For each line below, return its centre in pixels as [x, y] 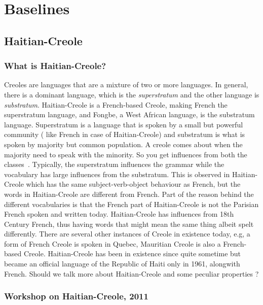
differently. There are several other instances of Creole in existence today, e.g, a [127, 234]
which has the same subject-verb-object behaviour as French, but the [133, 184]
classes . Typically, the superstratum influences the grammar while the [114, 164]
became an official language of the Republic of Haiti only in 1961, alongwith [122, 264]
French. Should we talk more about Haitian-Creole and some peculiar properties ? [131, 273]
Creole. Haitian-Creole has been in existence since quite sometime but [132, 253]
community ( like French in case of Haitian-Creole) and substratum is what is [125, 134]
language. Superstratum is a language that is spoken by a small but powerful [124, 124]
